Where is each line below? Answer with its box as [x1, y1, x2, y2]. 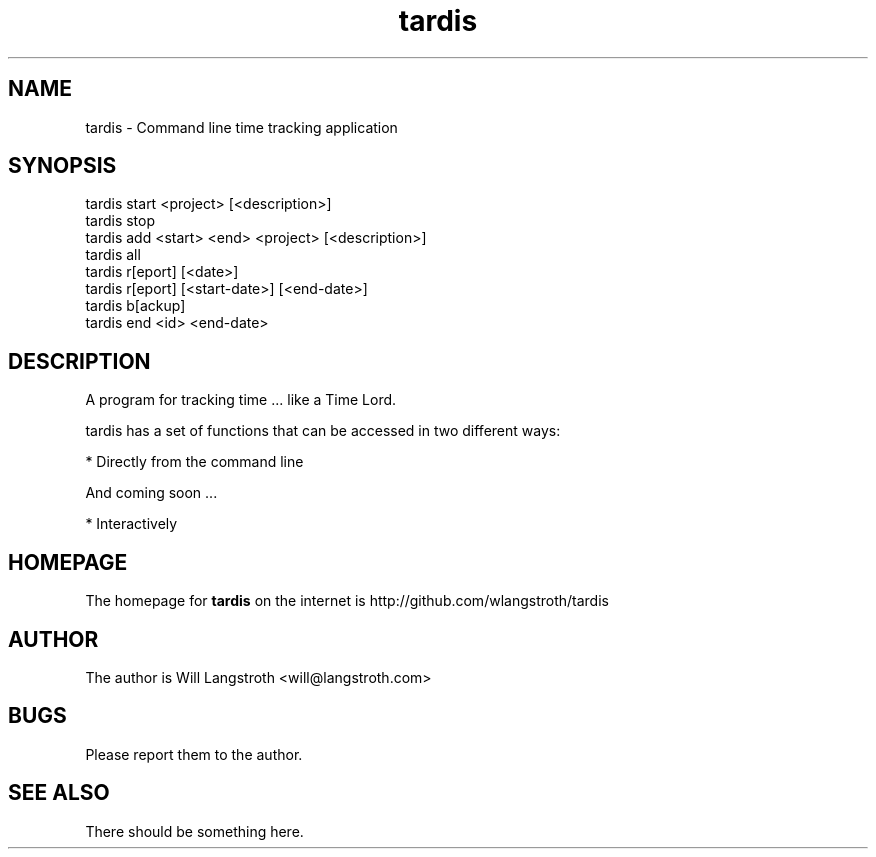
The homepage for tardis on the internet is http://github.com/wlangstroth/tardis [85, 592, 609, 610]
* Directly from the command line [85, 453, 304, 471]
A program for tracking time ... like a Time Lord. [85, 391, 397, 409]
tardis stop [85, 212, 156, 230]
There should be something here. [85, 822, 304, 840]
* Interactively [85, 515, 178, 533]
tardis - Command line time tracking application [85, 118, 398, 136]
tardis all [85, 246, 141, 264]
